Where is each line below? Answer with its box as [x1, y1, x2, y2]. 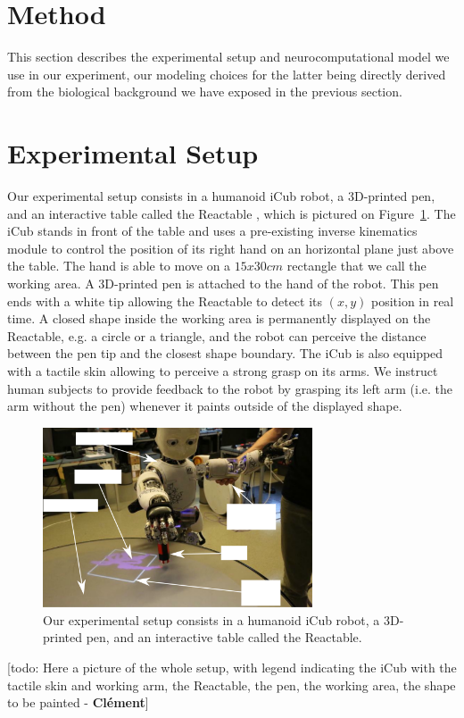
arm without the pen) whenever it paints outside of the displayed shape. [7, 397, 402, 415]
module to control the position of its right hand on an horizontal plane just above [7, 238, 454, 257]
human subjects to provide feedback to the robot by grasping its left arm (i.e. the [7, 379, 453, 397]
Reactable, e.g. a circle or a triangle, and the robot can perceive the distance [7, 326, 427, 345]
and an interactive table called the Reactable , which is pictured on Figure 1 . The [7, 204, 456, 222]
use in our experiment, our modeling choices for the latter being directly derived [7, 64, 446, 83]
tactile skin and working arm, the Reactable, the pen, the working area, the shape [7, 675, 456, 694]
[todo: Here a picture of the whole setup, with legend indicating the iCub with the [7, 657, 457, 676]
